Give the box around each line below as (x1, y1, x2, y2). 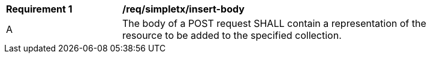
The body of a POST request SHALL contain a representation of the (122, 17, 426, 29)
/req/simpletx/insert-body (122, 3, 245, 15)
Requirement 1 (6, 3, 73, 15)
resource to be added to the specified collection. (122, 29, 342, 41)
